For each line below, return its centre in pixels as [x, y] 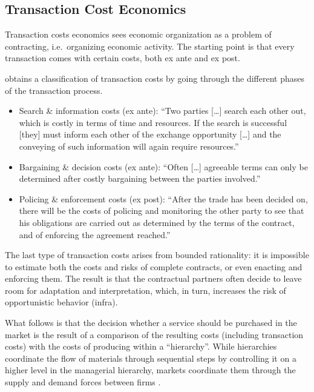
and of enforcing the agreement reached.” [95, 234]
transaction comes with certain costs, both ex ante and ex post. [123, 58]
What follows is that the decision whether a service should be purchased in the [151, 323]
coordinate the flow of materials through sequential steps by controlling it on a [151, 358]
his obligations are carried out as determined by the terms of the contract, [157, 222]
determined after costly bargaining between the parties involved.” [140, 178]
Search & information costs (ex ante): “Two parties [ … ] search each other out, [162, 111]
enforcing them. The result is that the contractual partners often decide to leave [153, 278]
